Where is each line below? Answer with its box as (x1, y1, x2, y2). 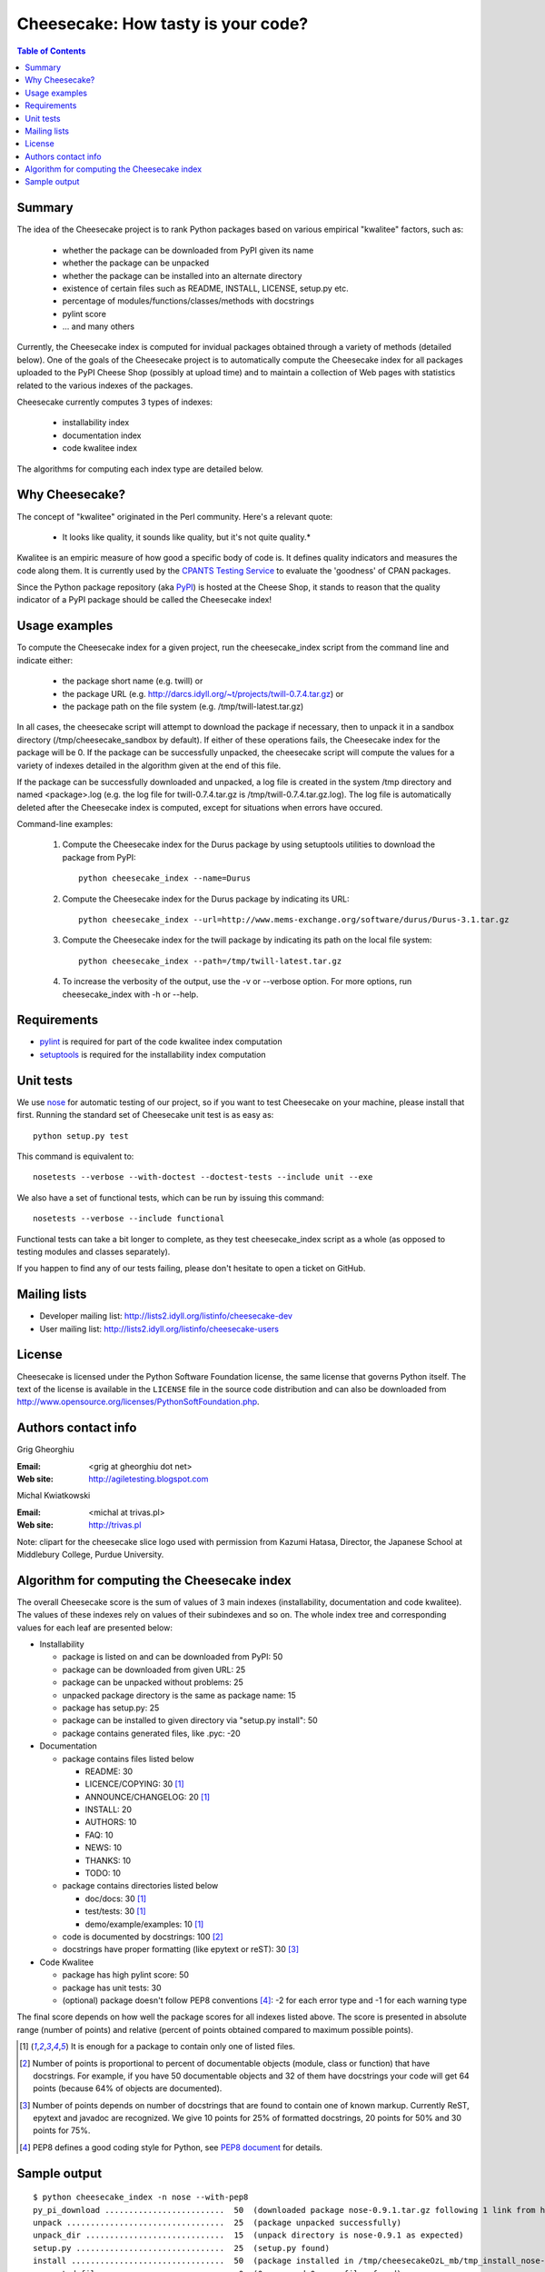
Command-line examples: (16, 819, 114, 830)
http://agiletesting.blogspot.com (88, 1473, 209, 1484)
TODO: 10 (84, 1868, 122, 1878)
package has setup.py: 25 (62, 1702, 160, 1713)
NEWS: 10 (84, 1842, 123, 1853)
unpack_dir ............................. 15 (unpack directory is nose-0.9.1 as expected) (33, 2230, 464, 2240)
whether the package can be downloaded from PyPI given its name (62, 244, 314, 255)
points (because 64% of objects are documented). (33, 2083, 223, 2094)
